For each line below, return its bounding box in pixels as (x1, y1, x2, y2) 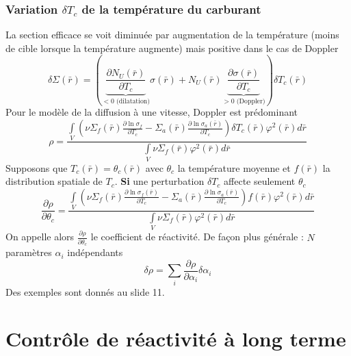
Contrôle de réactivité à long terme (5, 325, 346, 353)
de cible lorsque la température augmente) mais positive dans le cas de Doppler (5, 40, 339, 55)
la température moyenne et (177, 160, 291, 175)
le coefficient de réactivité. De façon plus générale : (90, 229, 304, 244)
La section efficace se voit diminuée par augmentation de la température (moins (5, 27, 339, 42)
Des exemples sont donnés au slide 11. (5, 284, 165, 298)
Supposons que (5, 160, 68, 175)
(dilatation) (116, 97, 151, 105)
